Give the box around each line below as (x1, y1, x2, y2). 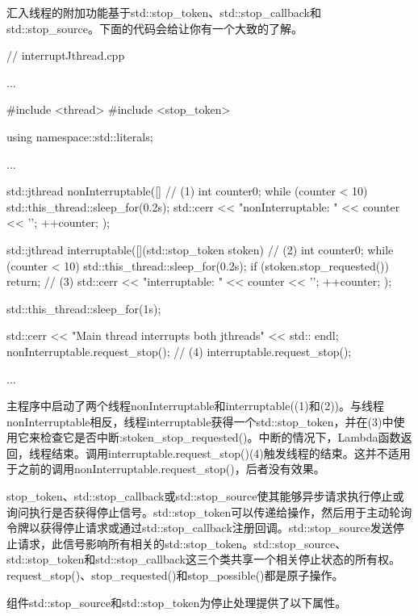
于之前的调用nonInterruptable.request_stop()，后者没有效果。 (6, 460, 325, 477)
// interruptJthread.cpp (6, 47, 125, 64)
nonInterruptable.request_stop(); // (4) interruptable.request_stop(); (6, 342, 352, 359)
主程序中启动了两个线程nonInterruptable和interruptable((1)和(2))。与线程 (6, 397, 385, 414)
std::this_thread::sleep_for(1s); (6, 300, 161, 316)
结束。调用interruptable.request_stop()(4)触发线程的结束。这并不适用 (51, 444, 411, 461)
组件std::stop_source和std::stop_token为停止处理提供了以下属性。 (6, 593, 347, 610)
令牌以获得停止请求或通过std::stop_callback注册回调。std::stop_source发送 (6, 519, 393, 536)
